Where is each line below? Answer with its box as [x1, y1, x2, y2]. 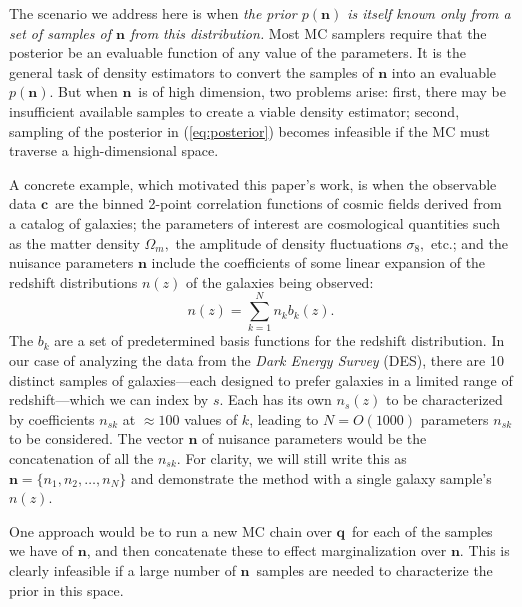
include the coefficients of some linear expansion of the [151, 252, 486, 273]
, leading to [249, 408, 319, 429]
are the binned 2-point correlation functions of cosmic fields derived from [55, 193, 502, 214]
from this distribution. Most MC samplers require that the [129, 22, 487, 43]
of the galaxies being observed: [186, 271, 374, 292]
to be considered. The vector [9, 428, 184, 449]
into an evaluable [391, 61, 497, 82]
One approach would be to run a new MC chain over [9, 520, 332, 541]
